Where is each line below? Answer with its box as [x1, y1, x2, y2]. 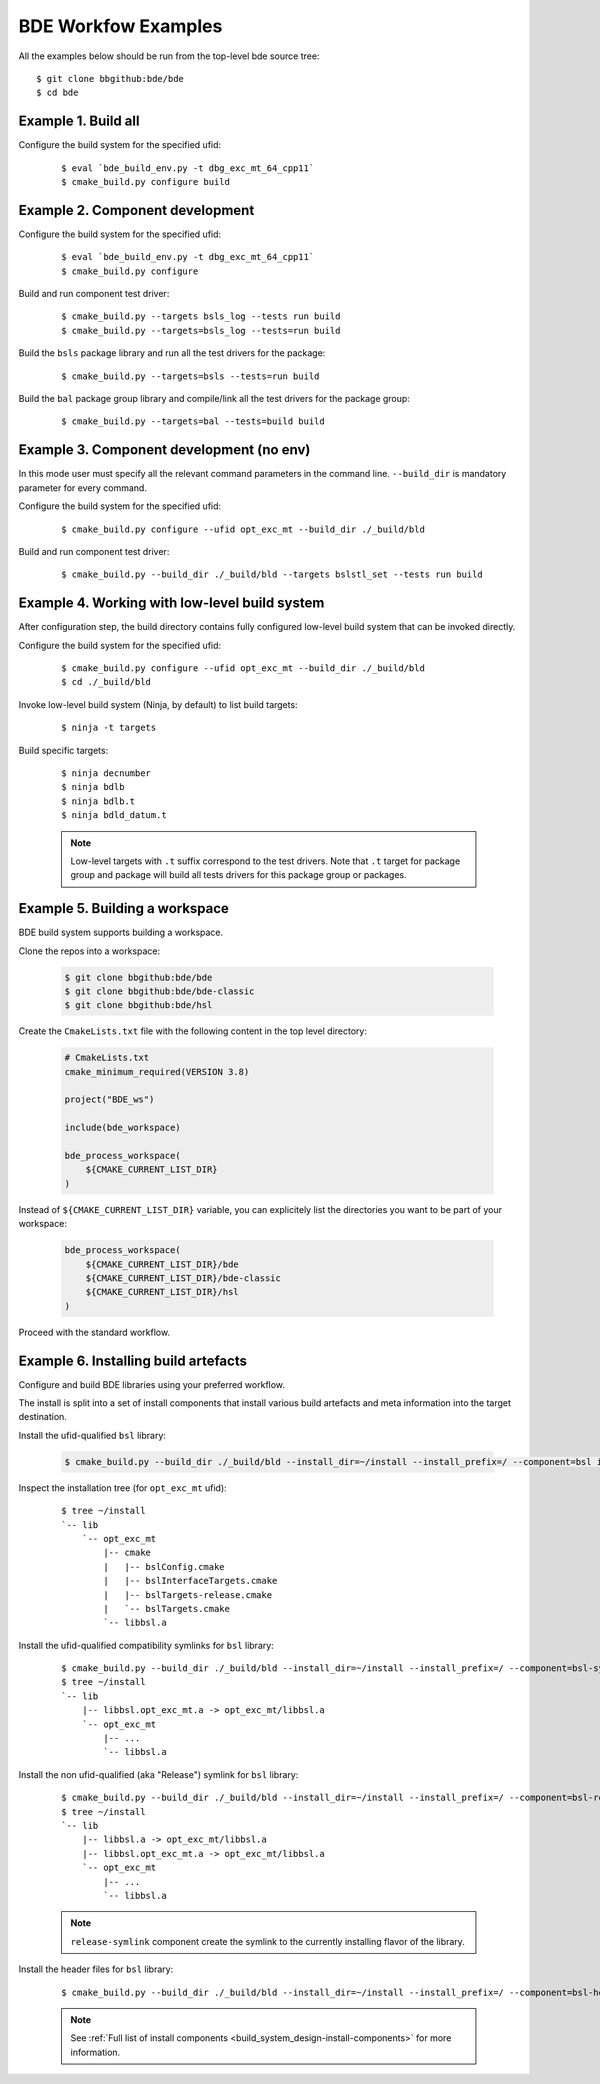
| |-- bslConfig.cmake [103, 1561, 225, 1572]
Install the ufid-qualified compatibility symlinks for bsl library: [18, 1639, 274, 1651]
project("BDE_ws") [64, 1094, 155, 1105]
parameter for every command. [18, 481, 147, 494]
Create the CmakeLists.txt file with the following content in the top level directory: [18, 1025, 368, 1037]
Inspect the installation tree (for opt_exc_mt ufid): [18, 1481, 227, 1494]
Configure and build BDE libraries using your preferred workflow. [18, 1378, 285, 1390]
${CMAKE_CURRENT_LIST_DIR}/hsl [85, 1286, 239, 1298]
